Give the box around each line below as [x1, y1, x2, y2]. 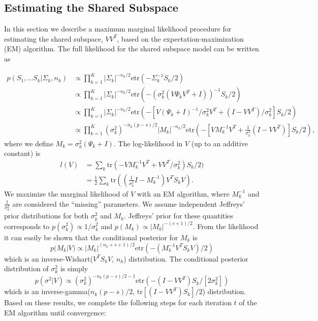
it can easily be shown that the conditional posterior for [4, 232, 178, 242]
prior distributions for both [4, 210, 89, 221]
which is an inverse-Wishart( [4, 253, 93, 264]
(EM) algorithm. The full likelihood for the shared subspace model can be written [4, 43, 259, 54]
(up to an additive [191, 138, 248, 148]
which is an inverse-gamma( [4, 286, 90, 297]
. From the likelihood [193, 220, 259, 231]
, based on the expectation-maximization [117, 33, 244, 44]
